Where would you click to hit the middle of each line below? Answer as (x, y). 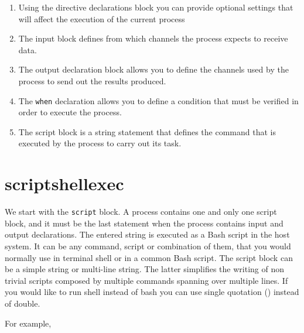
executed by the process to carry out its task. (100, 143)
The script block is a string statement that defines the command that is (147, 131)
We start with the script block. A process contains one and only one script (141, 212)
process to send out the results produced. (92, 80)
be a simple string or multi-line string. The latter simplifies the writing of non (144, 269)
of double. (23, 303)
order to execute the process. (70, 112)
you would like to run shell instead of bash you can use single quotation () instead (152, 292)
